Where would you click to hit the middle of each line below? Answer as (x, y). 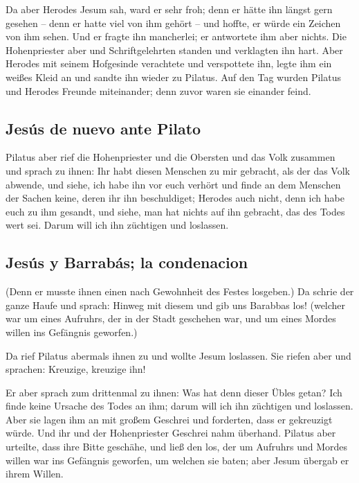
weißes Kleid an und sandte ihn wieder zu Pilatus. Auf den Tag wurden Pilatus (173, 77)
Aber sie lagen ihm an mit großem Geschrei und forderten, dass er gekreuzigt (169, 419)
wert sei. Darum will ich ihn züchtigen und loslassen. (117, 225)
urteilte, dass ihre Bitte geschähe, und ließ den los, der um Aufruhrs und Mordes (177, 447)
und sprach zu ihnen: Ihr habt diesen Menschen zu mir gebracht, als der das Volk (178, 170)
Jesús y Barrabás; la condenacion (127, 262)
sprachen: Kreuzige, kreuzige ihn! (76, 369)
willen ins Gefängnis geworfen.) (72, 332)
